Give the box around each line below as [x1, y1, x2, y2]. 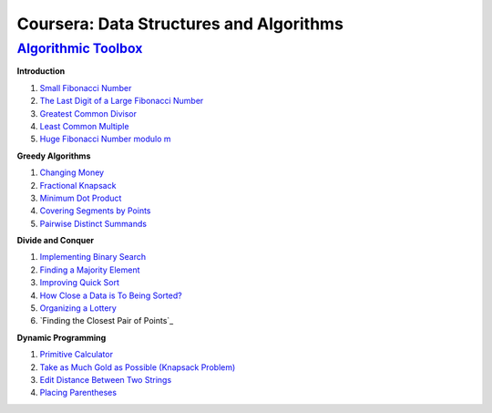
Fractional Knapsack [39, 180, 117, 191]
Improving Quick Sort [39, 277, 120, 288]
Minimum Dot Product [39, 192, 122, 203]
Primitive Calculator [39, 349, 114, 360]
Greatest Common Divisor [39, 108, 137, 119]
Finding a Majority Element [39, 264, 140, 275]
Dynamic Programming [16, 332, 107, 343]
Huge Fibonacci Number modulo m [39, 133, 171, 145]
